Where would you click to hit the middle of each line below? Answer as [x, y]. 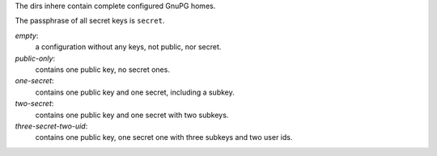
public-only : [35, 58]
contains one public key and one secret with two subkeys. [132, 115]
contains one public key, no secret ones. [102, 70]
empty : [27, 36]
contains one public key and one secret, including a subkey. [135, 92]
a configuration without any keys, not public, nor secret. [128, 47]
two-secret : [34, 103]
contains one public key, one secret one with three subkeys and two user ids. [164, 137]
